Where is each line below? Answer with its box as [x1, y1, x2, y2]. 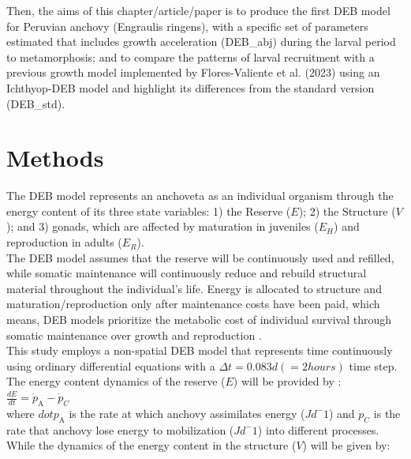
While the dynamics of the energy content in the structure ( [6, 437, 297, 453]
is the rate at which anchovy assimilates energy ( [69, 404, 305, 421]
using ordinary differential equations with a [6, 357, 215, 374]
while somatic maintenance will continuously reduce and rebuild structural [6, 265, 367, 281]
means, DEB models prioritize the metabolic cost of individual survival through [6, 311, 391, 328]
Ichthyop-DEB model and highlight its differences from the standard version [6, 79, 375, 96]
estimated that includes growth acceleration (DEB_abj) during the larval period [6, 33, 396, 50]
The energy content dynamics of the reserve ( [6, 373, 226, 389]
